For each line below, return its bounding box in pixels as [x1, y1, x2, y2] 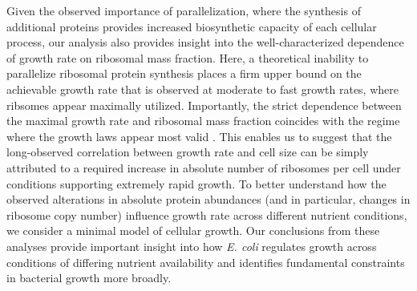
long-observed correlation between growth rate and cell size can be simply [6, 143, 369, 160]
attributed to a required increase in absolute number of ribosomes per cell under [6, 159, 401, 176]
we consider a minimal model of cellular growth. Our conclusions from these [6, 222, 380, 239]
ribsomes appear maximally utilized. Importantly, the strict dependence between [6, 96, 402, 113]
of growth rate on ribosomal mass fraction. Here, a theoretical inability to [6, 49, 369, 66]
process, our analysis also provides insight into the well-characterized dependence [6, 34, 404, 51]
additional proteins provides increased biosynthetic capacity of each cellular [6, 18, 377, 34]
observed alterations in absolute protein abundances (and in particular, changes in [6, 191, 411, 208]
